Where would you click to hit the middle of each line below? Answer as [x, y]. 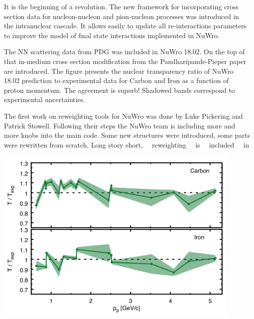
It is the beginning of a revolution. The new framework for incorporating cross [121, 6]
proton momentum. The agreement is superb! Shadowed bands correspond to [119, 90]
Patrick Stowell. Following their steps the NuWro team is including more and [120, 125]
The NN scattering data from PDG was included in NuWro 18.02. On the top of [124, 52]
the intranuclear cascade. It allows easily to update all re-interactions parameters [125, 26]
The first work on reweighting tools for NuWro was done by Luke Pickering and [124, 116]
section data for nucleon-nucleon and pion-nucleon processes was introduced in [122, 16]
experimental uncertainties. [45, 99]
